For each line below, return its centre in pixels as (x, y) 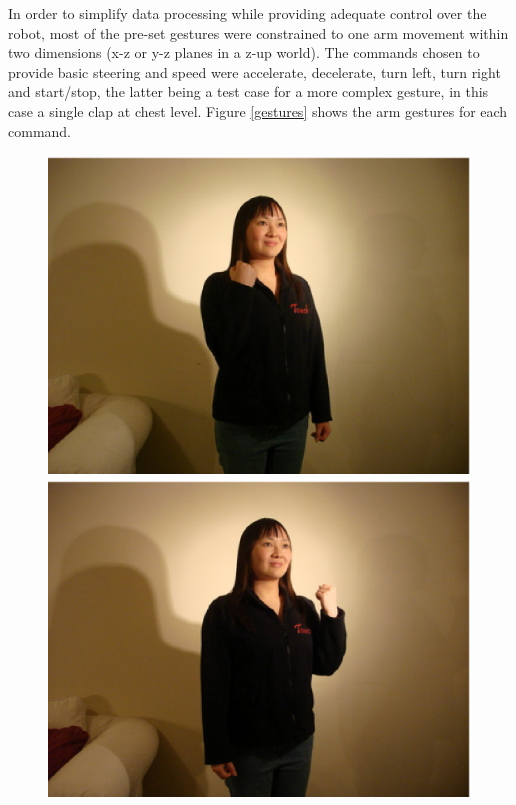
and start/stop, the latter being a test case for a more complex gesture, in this (248, 91)
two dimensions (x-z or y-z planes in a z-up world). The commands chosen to (244, 52)
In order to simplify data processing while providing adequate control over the (247, 13)
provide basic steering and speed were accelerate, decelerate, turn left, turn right (254, 71)
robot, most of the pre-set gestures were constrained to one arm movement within (258, 32)
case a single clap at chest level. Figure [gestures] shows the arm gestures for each (258, 110)
